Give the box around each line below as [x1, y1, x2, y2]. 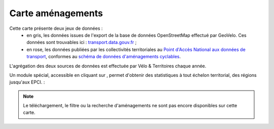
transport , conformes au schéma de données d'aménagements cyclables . [26, 54, 181, 60]
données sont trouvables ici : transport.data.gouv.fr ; [26, 39, 137, 46]
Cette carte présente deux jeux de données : [9, 25, 103, 31]
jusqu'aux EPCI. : [9, 79, 45, 85]
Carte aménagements [9, 8, 104, 19]
